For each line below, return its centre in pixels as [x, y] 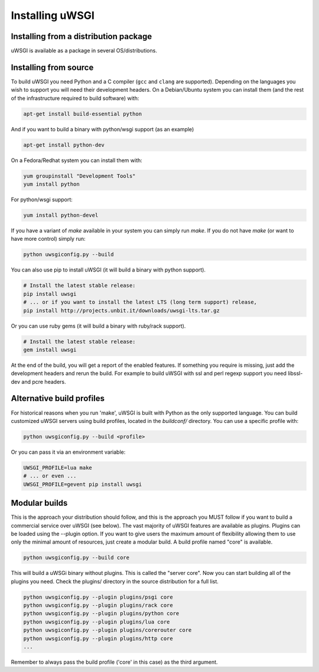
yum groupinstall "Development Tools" [79, 176]
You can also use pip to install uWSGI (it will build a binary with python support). [108, 270]
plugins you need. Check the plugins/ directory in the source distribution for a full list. [115, 581]
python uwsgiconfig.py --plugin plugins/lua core [97, 622]
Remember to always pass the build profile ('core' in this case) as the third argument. [114, 662]
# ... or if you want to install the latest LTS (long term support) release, [140, 302]
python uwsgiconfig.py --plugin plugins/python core [101, 613]
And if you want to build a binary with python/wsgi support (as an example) [102, 129]
